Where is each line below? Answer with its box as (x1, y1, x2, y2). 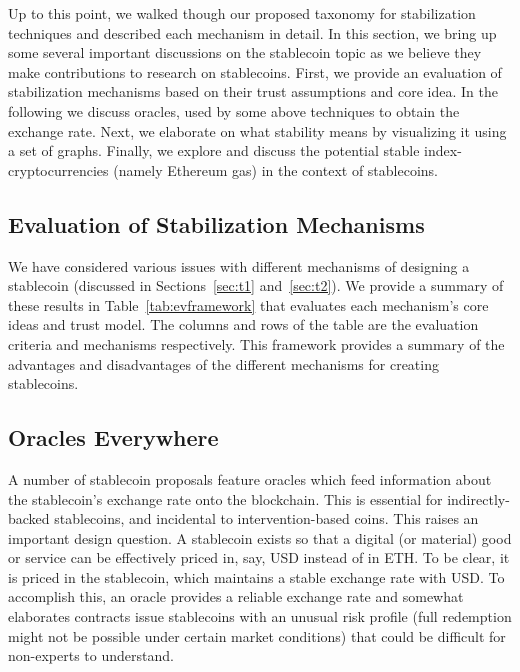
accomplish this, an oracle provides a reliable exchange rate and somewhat (8, 586, 464, 607)
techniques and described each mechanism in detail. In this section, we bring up (8, 22, 497, 43)
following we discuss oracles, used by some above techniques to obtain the (8, 100, 460, 121)
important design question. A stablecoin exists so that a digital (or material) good (8, 527, 512, 548)
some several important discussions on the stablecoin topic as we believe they (8, 42, 482, 63)
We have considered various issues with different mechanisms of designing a (8, 255, 470, 276)
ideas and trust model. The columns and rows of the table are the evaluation (8, 314, 479, 335)
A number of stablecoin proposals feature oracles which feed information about (8, 468, 492, 489)
